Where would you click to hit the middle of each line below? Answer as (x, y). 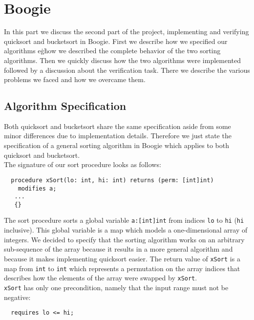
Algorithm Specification (65, 106)
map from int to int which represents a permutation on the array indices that (122, 268)
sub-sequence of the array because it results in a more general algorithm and (118, 249)
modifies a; (37, 188)
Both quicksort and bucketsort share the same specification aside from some (117, 126)
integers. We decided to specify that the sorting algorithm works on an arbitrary (124, 239)
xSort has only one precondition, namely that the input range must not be (116, 287)
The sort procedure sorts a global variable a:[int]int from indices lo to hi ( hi (124, 220)
